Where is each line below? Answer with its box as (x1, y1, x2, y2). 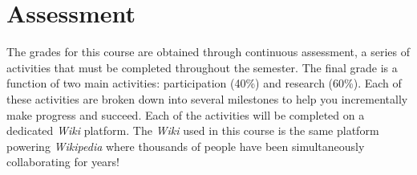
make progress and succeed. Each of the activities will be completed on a (6, 106, 365, 123)
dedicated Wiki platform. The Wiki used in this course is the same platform (6, 122, 379, 139)
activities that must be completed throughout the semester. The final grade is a (6, 59, 398, 75)
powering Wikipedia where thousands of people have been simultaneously (6, 137, 365, 154)
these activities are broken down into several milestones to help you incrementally (6, 90, 408, 107)
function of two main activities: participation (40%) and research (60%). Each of (6, 75, 402, 92)
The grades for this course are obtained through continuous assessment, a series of (6, 43, 411, 60)
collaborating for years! (6, 153, 119, 170)
